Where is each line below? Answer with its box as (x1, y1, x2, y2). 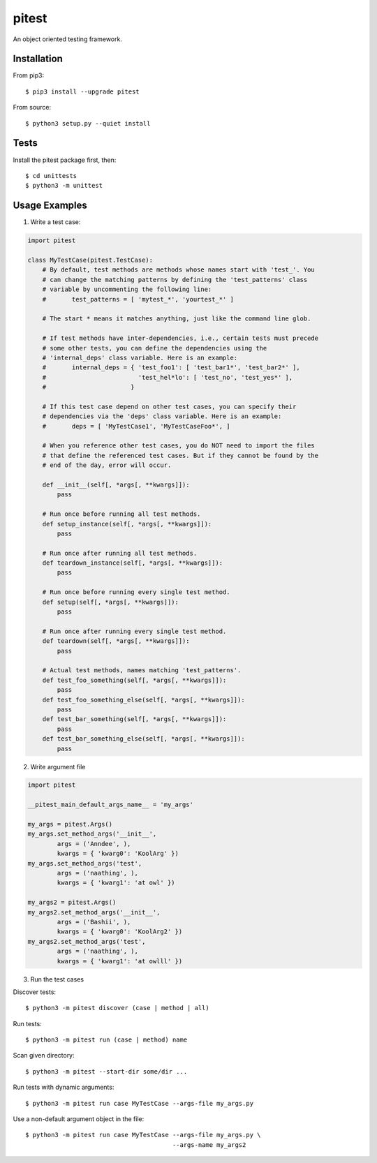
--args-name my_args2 (172, 1141, 246, 1148)
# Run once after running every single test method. (42, 627, 227, 635)
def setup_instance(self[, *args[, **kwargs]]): (42, 520, 212, 528)
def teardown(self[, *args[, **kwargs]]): (42, 637, 190, 645)
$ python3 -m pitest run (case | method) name (25, 1036, 188, 1044)
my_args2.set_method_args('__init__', (27, 908, 161, 916)
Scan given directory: (13, 1051, 75, 1060)
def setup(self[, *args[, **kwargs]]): (42, 598, 179, 606)
